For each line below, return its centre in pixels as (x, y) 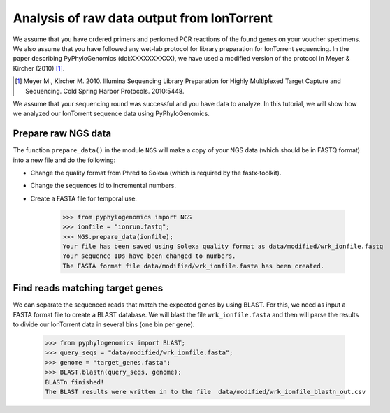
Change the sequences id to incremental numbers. (103, 186)
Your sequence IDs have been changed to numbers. (149, 256)
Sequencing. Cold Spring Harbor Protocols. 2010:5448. (105, 91)
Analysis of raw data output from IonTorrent (143, 18)
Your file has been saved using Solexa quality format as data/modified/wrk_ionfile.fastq (223, 246)
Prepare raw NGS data (62, 134)
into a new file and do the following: (64, 160)
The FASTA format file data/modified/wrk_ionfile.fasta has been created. (194, 266)
